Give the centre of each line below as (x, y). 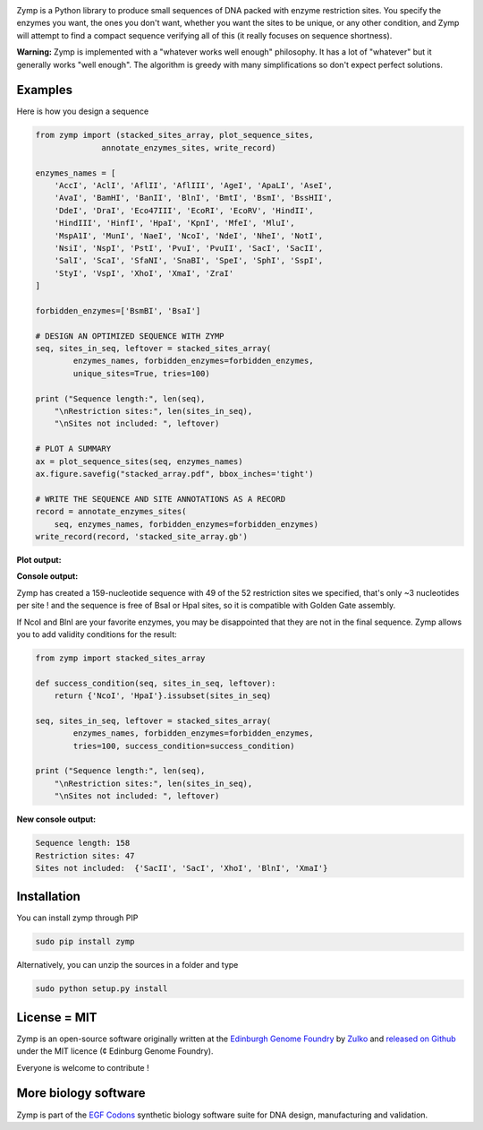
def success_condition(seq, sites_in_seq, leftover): (156, 683)
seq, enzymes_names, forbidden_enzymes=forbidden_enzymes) (186, 524)
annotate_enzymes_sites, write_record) (189, 147)
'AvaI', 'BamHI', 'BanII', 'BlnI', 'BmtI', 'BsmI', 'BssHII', (193, 198)
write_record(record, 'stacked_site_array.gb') (141, 536)
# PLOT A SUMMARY (73, 449)
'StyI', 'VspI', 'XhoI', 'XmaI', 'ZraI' (144, 273)
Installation (48, 897)
